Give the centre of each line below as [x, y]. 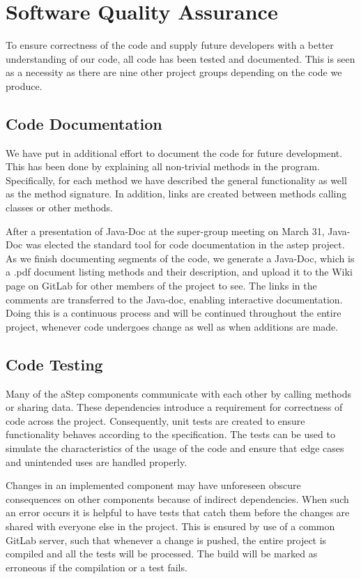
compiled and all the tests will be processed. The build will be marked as [162, 554]
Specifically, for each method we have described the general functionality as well [176, 180]
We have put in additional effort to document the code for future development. [174, 152]
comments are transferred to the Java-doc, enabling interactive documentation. [174, 299]
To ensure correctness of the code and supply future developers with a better [170, 45]
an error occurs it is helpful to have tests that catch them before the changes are [178, 512]
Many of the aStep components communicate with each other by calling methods [179, 393]
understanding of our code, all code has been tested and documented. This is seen [180, 58]
